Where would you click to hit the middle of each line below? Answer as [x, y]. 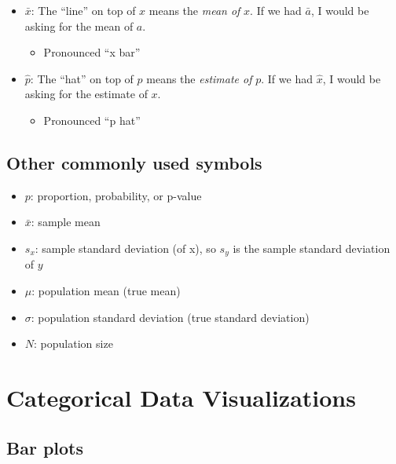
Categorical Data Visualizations [181, 397]
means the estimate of [199, 78]
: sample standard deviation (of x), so [125, 248]
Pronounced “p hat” [92, 120]
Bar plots [45, 447]
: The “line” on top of [83, 10]
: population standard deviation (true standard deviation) [170, 317]
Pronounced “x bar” [92, 52]
